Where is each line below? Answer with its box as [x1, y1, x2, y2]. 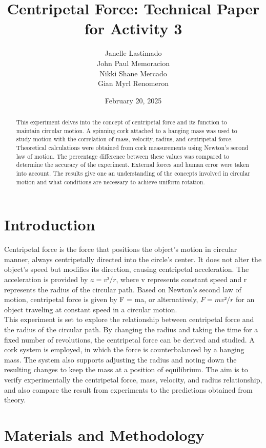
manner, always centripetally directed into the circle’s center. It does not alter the [4, 253, 262, 264]
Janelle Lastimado [105, 48, 162, 58]
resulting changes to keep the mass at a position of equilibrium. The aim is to [4, 364, 248, 375]
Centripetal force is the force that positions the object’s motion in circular [4, 244, 237, 254]
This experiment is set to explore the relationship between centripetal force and [4, 314, 254, 325]
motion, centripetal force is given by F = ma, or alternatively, [4, 294, 198, 305]
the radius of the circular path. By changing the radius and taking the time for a [4, 324, 258, 335]
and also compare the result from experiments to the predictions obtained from [4, 384, 253, 395]
